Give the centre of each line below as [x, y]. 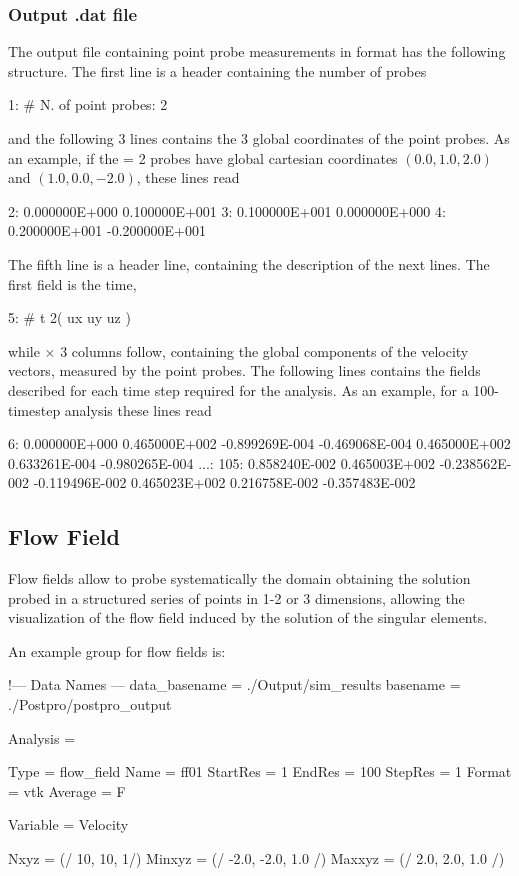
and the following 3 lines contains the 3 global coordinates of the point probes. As [259, 138]
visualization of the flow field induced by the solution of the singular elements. [248, 617]
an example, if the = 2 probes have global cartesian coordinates [203, 157]
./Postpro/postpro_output [90, 704]
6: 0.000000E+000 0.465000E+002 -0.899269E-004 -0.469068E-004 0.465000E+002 [259, 443]
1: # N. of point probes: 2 [88, 104]
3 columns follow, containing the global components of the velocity [264, 350]
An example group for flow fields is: [117, 650]
